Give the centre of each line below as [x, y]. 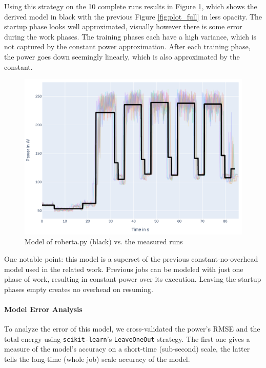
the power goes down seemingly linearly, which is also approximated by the [122, 56]
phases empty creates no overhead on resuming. [79, 289]
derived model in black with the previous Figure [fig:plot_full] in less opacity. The [133, 16]
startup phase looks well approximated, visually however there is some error [123, 26]
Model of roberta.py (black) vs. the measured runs [104, 241]
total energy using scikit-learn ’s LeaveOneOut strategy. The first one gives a [127, 338]
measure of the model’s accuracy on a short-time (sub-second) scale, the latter [127, 349]
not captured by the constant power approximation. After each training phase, [127, 46]
